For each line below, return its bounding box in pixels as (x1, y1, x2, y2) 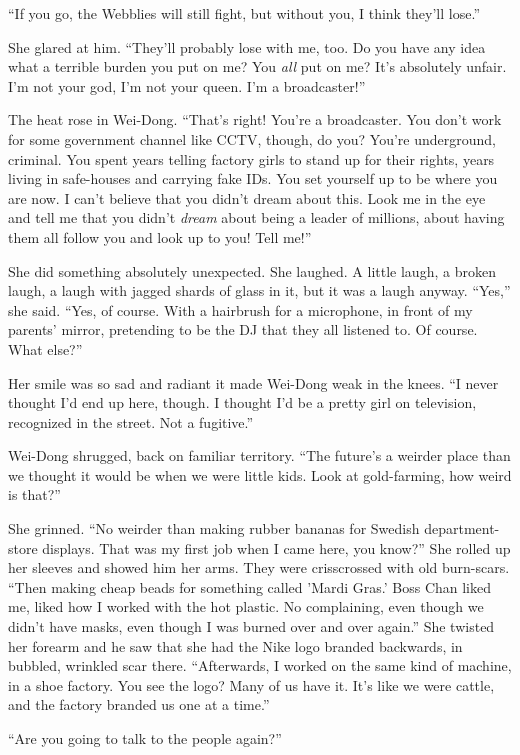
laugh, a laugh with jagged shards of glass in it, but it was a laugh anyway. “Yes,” (8, 280, 511, 301)
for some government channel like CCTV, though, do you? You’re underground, (8, 128, 496, 149)
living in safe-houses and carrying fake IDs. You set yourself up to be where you (8, 168, 498, 189)
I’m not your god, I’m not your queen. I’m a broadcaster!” (8, 75, 366, 96)
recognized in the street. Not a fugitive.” (8, 411, 254, 432)
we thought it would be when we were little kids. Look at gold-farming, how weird (8, 464, 512, 485)
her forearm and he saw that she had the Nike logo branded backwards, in (8, 635, 463, 656)
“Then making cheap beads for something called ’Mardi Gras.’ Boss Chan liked (8, 576, 492, 597)
